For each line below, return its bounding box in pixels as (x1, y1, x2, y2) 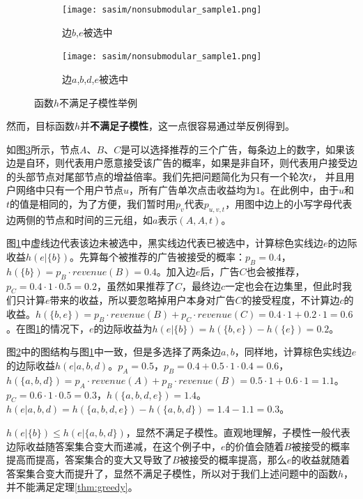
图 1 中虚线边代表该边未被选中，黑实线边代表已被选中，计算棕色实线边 (6, 236, 323, 250)
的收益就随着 (291, 452, 350, 467)
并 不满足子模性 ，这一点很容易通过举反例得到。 (80, 118, 295, 133)
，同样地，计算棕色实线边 (234, 344, 352, 359)
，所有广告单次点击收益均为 (129, 183, 256, 197)
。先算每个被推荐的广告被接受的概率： (70, 249, 245, 264)
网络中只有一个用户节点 (15, 183, 123, 197)
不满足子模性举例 (59, 95, 138, 109)
